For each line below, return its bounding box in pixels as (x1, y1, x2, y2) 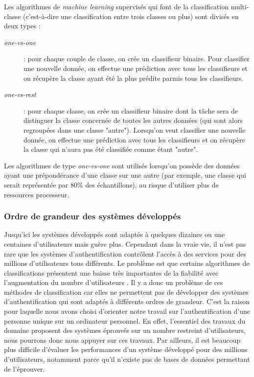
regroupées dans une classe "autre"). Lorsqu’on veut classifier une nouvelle (23, 124, 246, 135)
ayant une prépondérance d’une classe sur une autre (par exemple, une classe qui (4, 170, 246, 180)
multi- (231, 1, 249, 11)
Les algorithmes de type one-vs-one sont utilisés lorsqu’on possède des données (4, 160, 240, 170)
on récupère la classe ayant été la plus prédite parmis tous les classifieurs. (23, 72, 244, 83)
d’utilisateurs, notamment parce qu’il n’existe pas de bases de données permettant (4, 354, 250, 364)
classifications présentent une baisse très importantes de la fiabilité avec (4, 267, 219, 278)
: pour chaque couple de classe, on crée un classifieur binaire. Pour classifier (23, 53, 250, 64)
